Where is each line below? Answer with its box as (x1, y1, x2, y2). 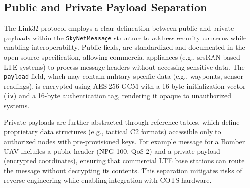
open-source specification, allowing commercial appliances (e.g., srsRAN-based (4, 52, 240, 62)
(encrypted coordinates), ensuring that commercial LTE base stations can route (4, 155, 245, 166)
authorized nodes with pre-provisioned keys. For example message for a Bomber (4, 136, 245, 146)
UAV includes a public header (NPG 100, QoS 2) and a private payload (4, 146, 220, 156)
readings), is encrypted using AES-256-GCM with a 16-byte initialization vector (4, 80, 246, 91)
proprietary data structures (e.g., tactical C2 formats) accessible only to (4, 126, 221, 137)
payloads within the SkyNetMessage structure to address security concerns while (4, 32, 247, 42)
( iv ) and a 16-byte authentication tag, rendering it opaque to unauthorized (4, 90, 231, 101)
